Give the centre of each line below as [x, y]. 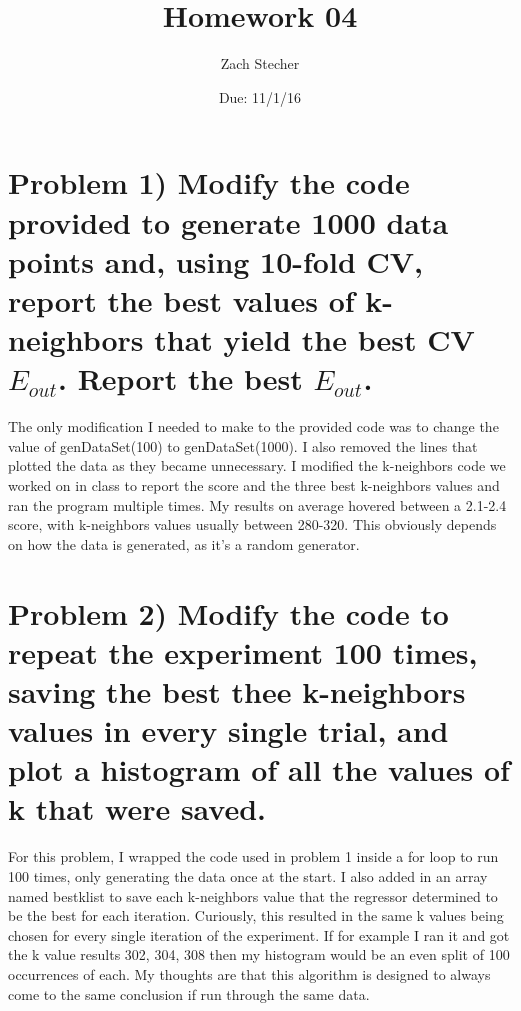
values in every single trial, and [228, 730]
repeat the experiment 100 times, [243, 651]
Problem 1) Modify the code [209, 182]
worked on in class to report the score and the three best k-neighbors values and [254, 484]
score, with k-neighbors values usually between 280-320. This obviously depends [252, 524]
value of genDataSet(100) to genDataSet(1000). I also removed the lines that [243, 445]
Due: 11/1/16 [260, 96]
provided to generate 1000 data [228, 221]
